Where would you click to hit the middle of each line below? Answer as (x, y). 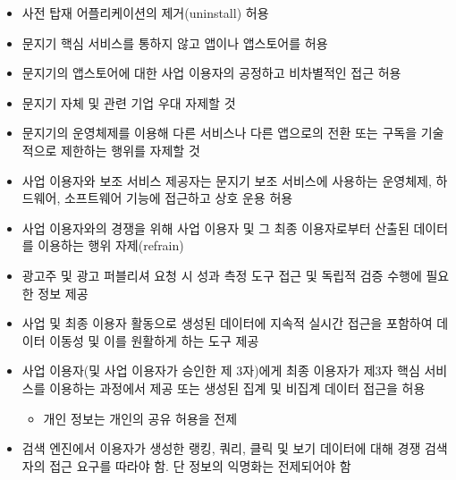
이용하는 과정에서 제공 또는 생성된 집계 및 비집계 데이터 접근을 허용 (237, 387)
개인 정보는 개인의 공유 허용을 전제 (140, 418)
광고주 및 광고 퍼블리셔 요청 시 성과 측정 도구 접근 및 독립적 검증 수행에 (222, 275)
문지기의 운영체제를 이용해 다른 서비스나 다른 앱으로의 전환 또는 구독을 (220, 133)
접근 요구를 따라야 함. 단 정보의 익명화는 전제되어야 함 (200, 465)
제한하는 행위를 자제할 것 (131, 150)
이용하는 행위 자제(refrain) (111, 245)
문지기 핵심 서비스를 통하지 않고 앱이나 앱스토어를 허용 (175, 42)
